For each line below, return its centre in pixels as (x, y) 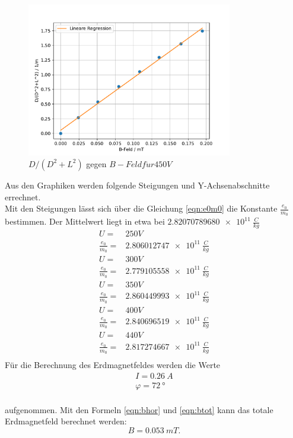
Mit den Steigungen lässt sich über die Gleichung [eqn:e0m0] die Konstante (141, 208)
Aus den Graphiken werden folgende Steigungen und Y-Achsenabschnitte (137, 185)
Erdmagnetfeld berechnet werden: (66, 421)
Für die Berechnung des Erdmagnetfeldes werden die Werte (113, 365)
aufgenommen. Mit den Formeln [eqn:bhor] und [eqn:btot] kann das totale (139, 409)
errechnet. (23, 196)
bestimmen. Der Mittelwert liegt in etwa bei (85, 221)
